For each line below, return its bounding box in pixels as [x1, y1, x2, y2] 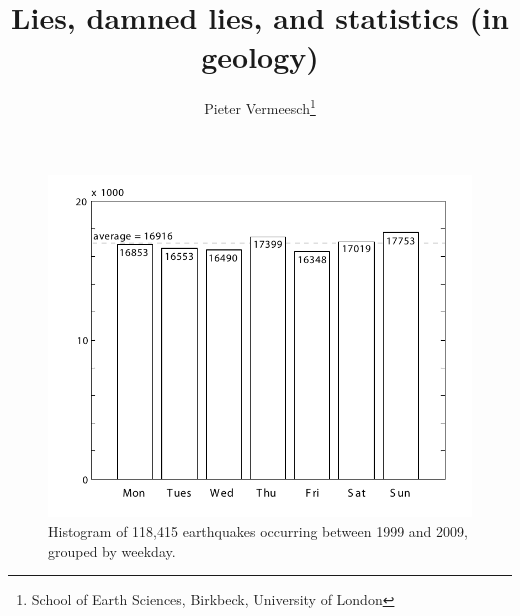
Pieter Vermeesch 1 [204, 95, 316, 118]
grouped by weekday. [48, 540, 176, 561]
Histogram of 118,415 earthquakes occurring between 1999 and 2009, [48, 521, 468, 541]
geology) [201, 36, 319, 77]
